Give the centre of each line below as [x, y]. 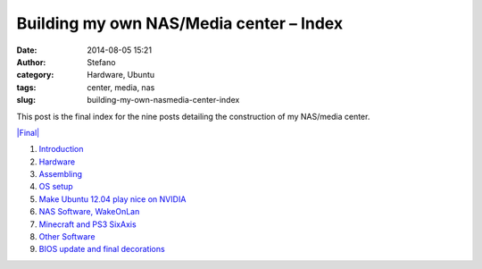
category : [35, 75]
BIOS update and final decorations [102, 249]
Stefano [101, 62]
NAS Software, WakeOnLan [89, 212]
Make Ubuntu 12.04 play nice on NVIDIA [112, 199]
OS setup [56, 187]
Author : [31, 62]
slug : [26, 100]
